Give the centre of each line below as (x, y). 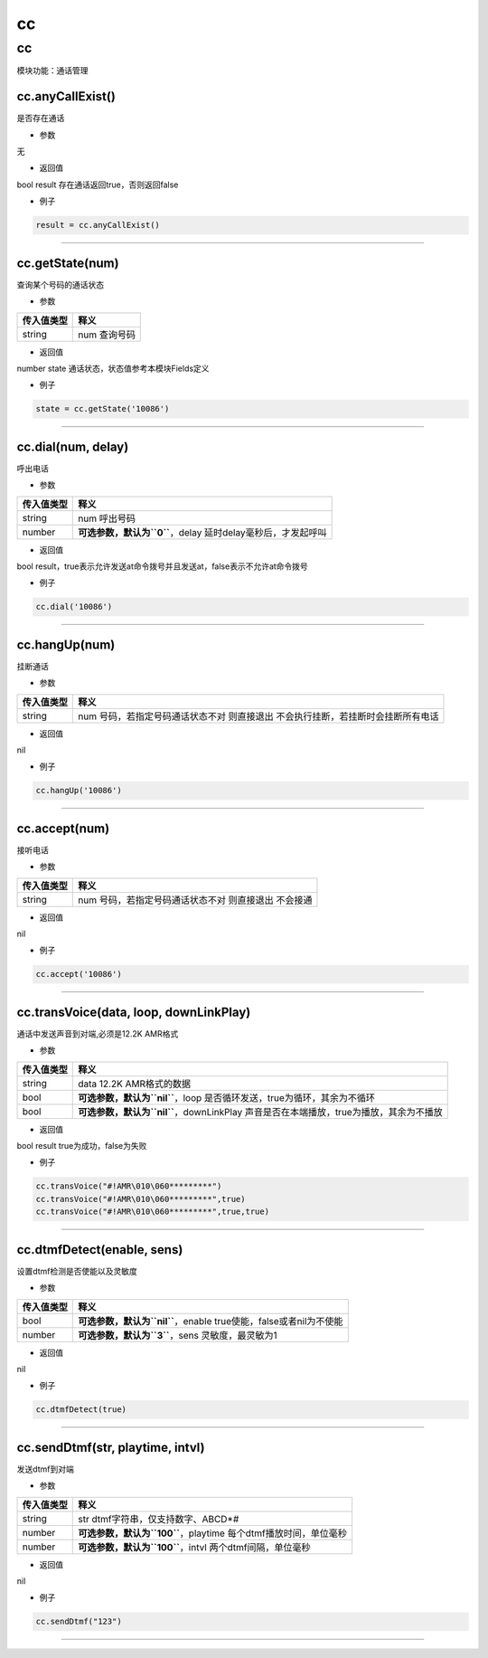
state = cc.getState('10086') (103, 409)
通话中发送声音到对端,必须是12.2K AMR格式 (98, 1033)
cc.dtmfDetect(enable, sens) (100, 1250)
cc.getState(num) (68, 263)
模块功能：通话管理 (52, 71)
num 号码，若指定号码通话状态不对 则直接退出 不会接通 (195, 900)
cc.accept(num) (63, 828)
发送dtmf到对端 (45, 1469)
